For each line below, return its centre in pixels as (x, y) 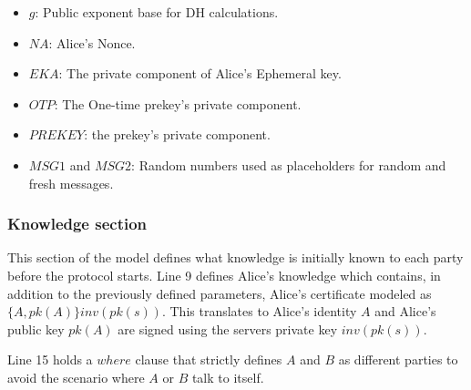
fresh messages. (71, 183)
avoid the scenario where (76, 377)
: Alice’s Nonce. (92, 42)
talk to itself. (228, 377)
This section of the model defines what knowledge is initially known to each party (235, 257)
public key (36, 328)
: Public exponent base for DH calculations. (157, 12)
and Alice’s (405, 311)
